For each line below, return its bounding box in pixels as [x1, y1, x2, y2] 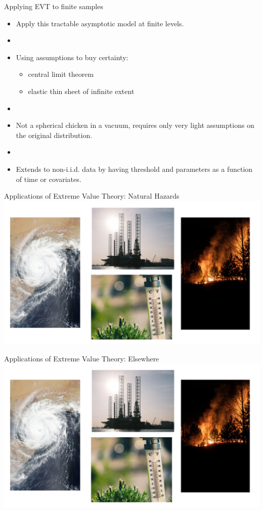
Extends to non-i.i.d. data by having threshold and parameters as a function [16, 163, 253, 174]
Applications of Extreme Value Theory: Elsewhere [4, 353, 159, 363]
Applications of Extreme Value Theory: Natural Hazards [4, 191, 180, 201]
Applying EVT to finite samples [4, 1, 103, 11]
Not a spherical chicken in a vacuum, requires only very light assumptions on [16, 120, 254, 130]
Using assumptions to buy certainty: [16, 52, 128, 62]
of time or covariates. [16, 173, 81, 184]
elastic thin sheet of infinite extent [28, 85, 135, 96]
